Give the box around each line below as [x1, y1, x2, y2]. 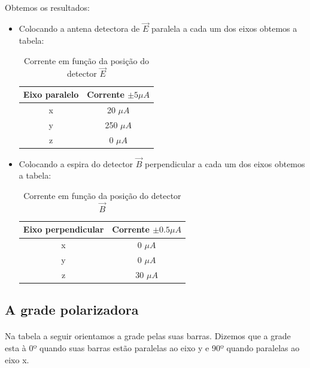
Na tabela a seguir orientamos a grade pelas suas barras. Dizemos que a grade [5, 330, 291, 342]
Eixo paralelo [23, 88, 79, 100]
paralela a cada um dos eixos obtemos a [151, 22, 297, 35]
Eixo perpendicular [23, 223, 104, 236]
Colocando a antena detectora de [19, 22, 140, 35]
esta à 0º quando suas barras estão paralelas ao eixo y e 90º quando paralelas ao [5, 342, 300, 354]
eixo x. [5, 353, 29, 366]
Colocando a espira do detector [19, 157, 133, 170]
